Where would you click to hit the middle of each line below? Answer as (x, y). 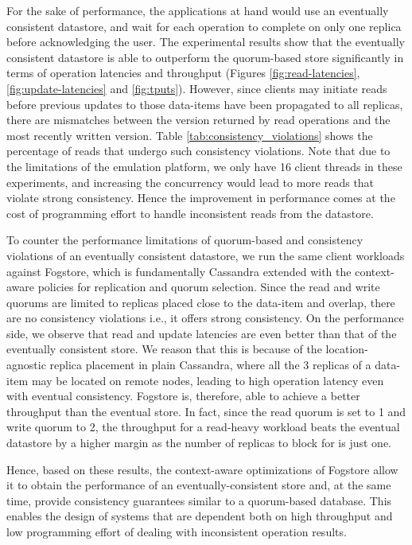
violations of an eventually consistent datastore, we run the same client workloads (206, 255)
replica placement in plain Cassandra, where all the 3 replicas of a (210, 365)
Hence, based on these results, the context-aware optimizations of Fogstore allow (202, 469)
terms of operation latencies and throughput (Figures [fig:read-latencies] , (183, 73)
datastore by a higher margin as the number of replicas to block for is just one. (199, 443)
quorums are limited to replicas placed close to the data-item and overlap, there (201, 302)
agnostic (26, 365)
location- (347, 349)
